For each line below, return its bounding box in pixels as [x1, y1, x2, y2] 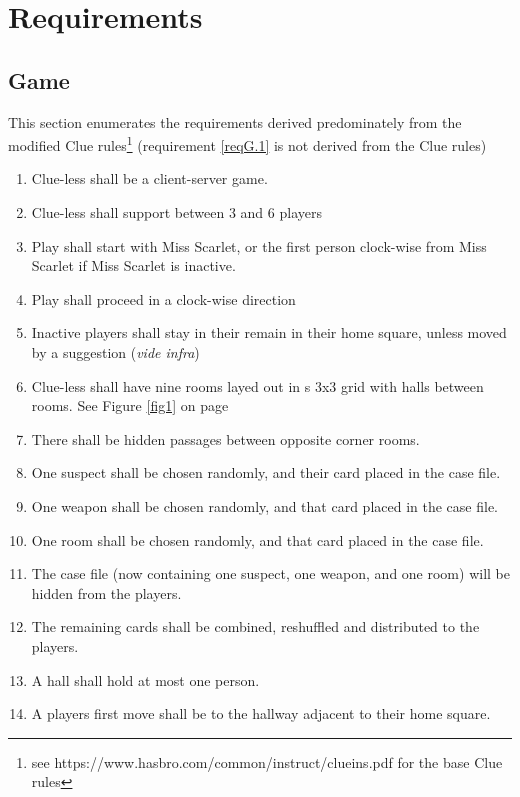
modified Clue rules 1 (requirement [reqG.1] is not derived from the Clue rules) [8, 132, 487, 155]
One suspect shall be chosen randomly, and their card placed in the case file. [31, 462, 501, 483]
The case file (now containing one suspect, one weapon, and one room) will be [31, 563, 510, 584]
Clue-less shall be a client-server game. [31, 168, 268, 189]
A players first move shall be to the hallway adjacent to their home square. [31, 703, 491, 724]
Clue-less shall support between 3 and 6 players [31, 202, 322, 223]
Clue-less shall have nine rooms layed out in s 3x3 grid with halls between [31, 375, 484, 396]
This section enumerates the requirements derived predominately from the [8, 111, 462, 132]
